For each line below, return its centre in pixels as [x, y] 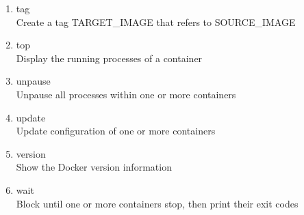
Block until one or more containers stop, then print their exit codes [157, 203]
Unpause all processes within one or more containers [126, 94]
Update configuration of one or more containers [116, 131]
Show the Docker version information [94, 167]
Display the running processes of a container [109, 58]
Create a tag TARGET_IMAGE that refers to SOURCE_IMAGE [156, 21]
